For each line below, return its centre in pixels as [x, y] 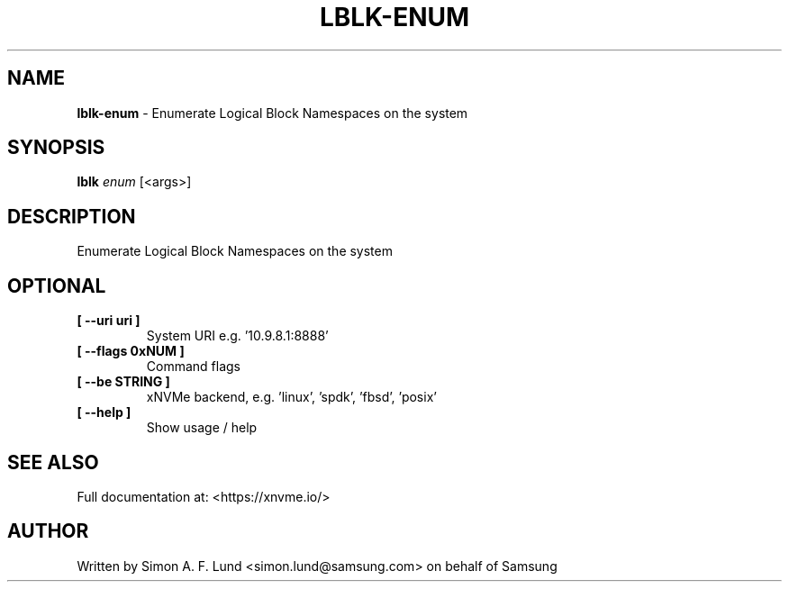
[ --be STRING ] [123, 382]
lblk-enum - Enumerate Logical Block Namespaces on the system [272, 113]
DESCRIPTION [72, 216]
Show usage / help [202, 428]
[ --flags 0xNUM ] [131, 351]
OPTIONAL [57, 285]
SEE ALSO [53, 462]
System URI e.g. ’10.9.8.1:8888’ [237, 336]
